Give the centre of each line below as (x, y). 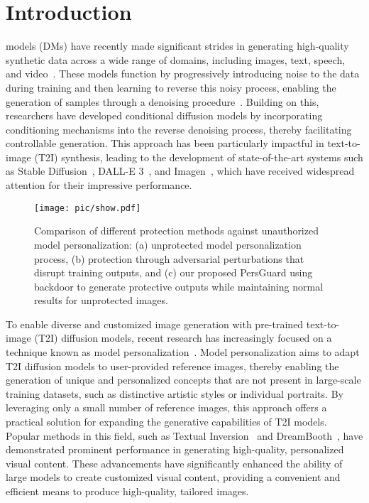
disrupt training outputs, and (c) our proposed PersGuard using (174, 272)
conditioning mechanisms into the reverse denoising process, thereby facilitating (179, 129)
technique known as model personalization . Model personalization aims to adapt (183, 352)
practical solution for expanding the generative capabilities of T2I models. (166, 422)
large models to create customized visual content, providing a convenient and (173, 477)
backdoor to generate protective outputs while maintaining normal (179, 286)
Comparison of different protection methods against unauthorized (176, 231)
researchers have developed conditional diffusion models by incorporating (164, 115)
